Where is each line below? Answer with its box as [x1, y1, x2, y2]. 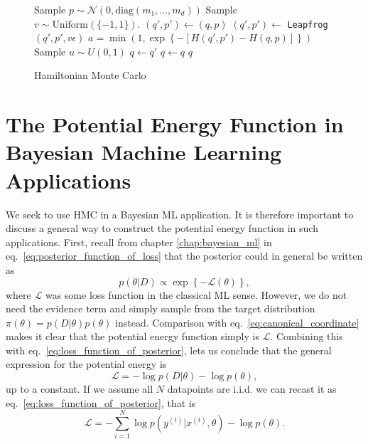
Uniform [52, 19, 88, 30]
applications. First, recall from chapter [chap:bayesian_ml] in [6, 234, 272, 249]
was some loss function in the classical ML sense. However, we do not [45, 287, 347, 302]
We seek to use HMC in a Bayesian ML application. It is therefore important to [6, 206, 354, 221]
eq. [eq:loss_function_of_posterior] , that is [6, 395, 196, 410]
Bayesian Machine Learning [6, 137, 282, 166]
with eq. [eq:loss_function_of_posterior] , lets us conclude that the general [6, 342, 332, 357]
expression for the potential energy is [6, 356, 167, 371]
